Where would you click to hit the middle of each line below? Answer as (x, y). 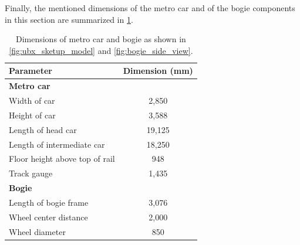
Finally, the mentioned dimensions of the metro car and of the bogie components (150, 8)
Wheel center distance (48, 217)
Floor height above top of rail (62, 159)
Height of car (32, 115)
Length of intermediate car (57, 144)
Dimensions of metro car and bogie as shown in (101, 39)
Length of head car (43, 129)
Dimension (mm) (158, 71)
